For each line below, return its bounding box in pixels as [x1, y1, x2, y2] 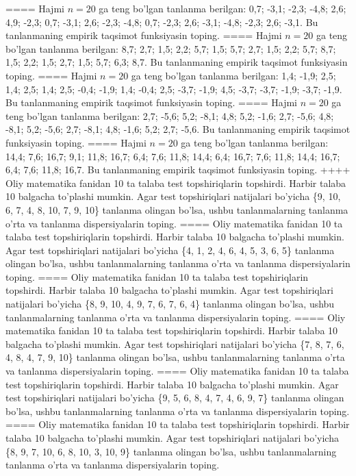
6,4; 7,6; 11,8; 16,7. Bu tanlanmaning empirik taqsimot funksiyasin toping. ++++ [5, 162, 351, 177]
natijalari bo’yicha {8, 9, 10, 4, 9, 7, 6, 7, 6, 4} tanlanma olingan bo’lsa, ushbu [5, 297, 335, 311]
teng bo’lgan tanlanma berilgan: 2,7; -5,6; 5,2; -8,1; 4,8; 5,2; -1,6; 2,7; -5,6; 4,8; [5, 108, 334, 123]
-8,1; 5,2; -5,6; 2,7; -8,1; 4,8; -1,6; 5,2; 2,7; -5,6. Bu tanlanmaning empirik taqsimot [5, 122, 351, 136]
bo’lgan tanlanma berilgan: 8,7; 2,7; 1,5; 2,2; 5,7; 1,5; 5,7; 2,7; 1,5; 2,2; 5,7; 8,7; [5, 41, 336, 55]
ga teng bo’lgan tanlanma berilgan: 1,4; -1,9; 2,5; [131, 68, 336, 82]
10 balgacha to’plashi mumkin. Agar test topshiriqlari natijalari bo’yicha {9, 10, [5, 189, 341, 203]
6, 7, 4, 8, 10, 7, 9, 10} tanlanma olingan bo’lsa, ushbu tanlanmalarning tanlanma [5, 202, 348, 216]
